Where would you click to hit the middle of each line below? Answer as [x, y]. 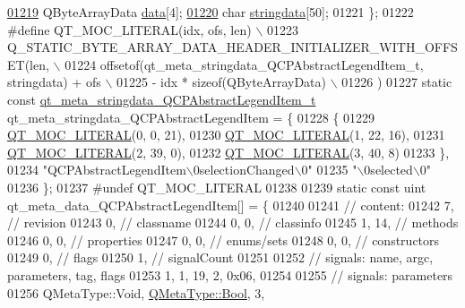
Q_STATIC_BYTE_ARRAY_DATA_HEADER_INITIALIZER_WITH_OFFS [232, 47]
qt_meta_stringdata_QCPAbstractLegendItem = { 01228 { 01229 [191, 117]
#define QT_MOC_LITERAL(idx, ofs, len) [129, 29]
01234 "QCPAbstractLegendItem [97, 170]
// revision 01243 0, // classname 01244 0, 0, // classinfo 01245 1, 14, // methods [233, 222]
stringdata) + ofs [54, 82]
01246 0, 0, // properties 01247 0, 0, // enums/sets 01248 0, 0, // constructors [224, 240]
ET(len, [28, 64]
